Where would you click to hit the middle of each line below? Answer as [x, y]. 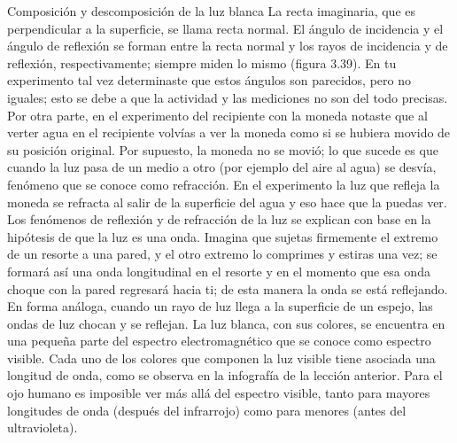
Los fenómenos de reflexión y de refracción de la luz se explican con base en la [219, 219]
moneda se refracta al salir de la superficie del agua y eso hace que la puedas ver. [227, 202]
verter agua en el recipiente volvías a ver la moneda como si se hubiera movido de [229, 132]
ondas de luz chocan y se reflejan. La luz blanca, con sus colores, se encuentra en [226, 323]
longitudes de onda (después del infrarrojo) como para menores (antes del [207, 410]
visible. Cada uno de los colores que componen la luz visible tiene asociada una [221, 358]
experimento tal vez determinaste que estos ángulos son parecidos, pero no [209, 80]
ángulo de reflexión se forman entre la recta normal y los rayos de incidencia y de [228, 46]
